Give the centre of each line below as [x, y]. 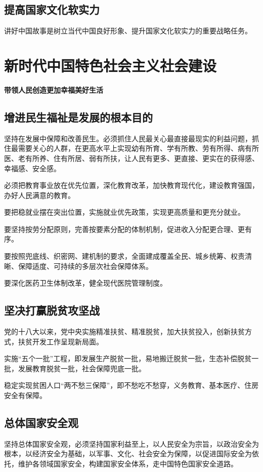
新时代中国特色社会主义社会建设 [111, 65]
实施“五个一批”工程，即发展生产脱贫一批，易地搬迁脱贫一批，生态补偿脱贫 [128, 358]
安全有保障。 [25, 395]
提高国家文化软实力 [52, 9]
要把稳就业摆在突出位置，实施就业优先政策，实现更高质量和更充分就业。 [124, 212]
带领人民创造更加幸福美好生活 [54, 89]
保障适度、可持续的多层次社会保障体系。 [85, 266]
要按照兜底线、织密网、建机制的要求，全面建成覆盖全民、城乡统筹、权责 [124, 256]
